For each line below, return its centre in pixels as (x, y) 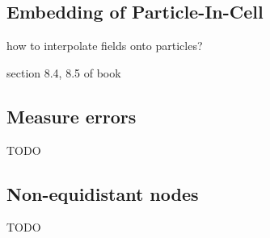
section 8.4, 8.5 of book (64, 72)
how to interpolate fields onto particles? (105, 46)
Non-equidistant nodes (103, 193)
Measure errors (72, 116)
